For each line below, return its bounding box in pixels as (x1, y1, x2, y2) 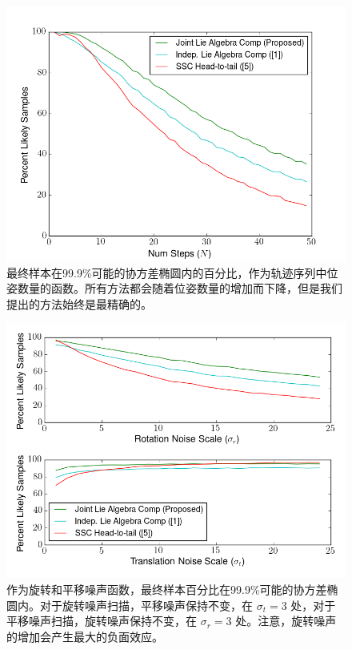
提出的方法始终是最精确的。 (6, 295, 152, 312)
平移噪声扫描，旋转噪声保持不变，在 (6, 612, 197, 629)
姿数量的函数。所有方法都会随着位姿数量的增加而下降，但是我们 (6, 280, 342, 297)
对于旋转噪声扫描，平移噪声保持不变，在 (39, 596, 253, 613)
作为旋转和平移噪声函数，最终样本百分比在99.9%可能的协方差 (6, 580, 327, 597)
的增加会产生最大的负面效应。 (6, 628, 163, 644)
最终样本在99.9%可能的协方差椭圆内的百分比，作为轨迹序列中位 (6, 264, 338, 281)
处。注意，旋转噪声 (235, 612, 337, 629)
